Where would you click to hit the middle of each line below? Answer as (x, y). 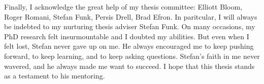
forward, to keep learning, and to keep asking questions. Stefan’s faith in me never (132, 56)
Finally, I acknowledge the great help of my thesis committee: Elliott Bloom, (123, 7)
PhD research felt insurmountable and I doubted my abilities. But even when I (127, 36)
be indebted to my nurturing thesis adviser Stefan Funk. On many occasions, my (130, 26)
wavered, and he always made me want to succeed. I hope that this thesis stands (129, 66)
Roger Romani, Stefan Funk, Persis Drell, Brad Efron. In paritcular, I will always (131, 16)
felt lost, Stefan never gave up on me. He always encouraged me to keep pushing (129, 46)
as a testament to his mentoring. (55, 76)
